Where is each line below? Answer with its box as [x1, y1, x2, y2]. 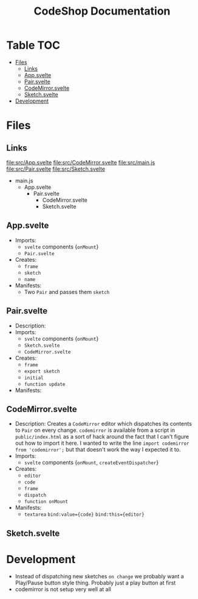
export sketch [24, 368, 60, 374]
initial [24, 375, 44, 381]
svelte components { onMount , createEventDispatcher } [24, 459, 159, 466]
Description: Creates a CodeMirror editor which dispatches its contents [15, 420, 193, 428]
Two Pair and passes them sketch [24, 288, 110, 295]
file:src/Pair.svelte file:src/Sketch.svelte [6, 165, 105, 173]
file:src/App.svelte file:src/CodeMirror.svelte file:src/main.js [6, 159, 155, 166]
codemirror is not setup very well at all [15, 585, 111, 593]
